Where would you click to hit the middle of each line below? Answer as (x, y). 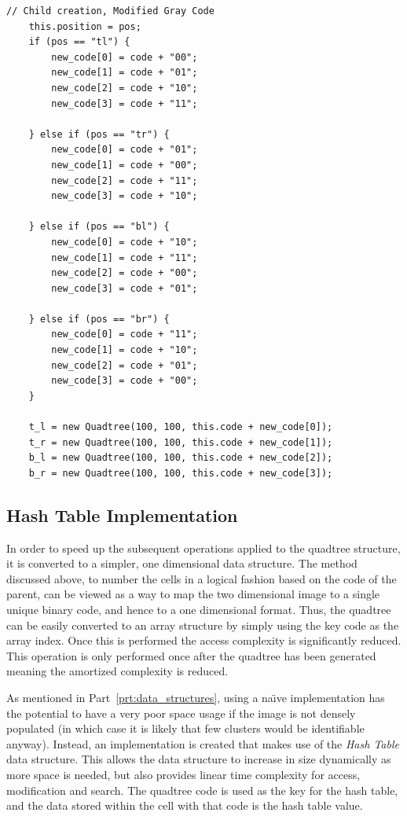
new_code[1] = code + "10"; (125, 350)
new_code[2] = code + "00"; (125, 273)
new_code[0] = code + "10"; (125, 242)
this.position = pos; (85, 26)
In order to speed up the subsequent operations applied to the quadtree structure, (203, 548)
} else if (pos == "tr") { (99, 134)
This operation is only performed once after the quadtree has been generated (191, 655)
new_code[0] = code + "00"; (125, 57)
